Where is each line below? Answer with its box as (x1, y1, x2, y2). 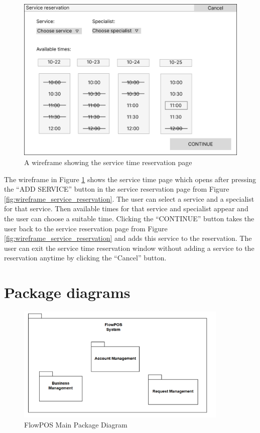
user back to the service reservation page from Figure (4, 223, 168, 233)
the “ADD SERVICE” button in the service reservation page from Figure (4, 184, 229, 194)
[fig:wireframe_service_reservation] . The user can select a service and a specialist (4, 193, 254, 204)
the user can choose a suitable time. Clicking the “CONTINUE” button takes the (4, 213, 254, 223)
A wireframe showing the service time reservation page (24, 157, 192, 168)
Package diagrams (4, 282, 131, 303)
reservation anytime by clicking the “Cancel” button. (4, 252, 167, 263)
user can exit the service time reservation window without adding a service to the (4, 242, 254, 253)
